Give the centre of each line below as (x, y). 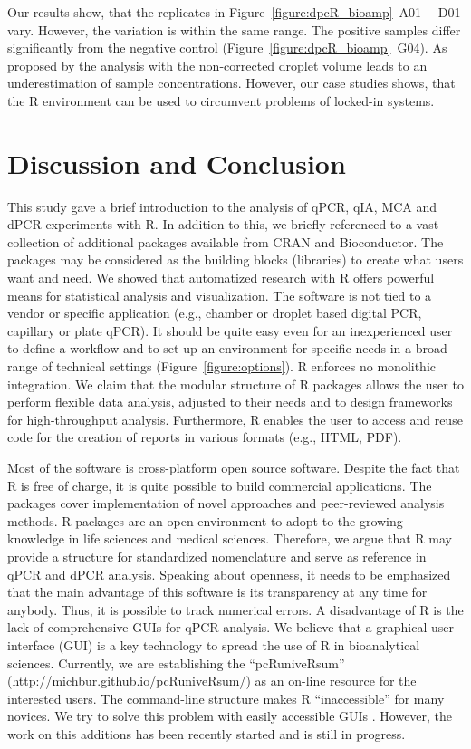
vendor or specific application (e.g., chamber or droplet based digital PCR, (215, 313)
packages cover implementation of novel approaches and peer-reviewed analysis (226, 503)
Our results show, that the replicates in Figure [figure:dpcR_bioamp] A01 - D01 (234, 12)
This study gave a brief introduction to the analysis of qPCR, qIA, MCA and (222, 206)
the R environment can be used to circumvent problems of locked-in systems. (221, 100)
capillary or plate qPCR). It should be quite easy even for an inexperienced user (230, 330)
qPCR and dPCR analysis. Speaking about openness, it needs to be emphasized (229, 574)
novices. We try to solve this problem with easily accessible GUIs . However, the (230, 716)
